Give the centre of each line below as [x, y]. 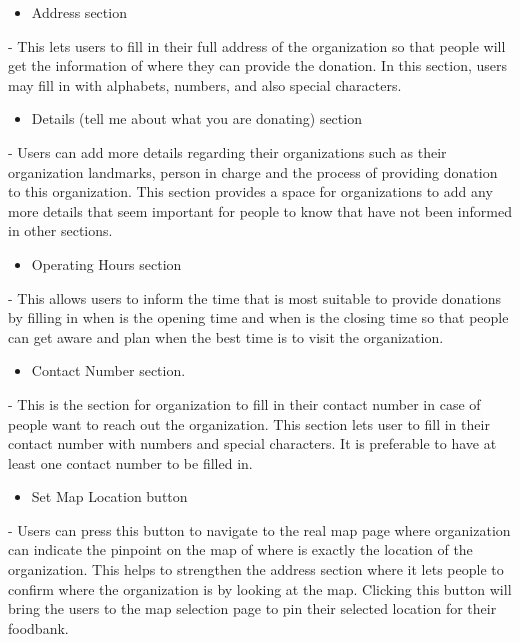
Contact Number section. [108, 370]
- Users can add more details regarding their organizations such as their [227, 151]
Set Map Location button [109, 496]
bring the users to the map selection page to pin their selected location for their [252, 608]
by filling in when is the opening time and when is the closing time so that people [258, 317]
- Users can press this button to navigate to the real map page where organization [259, 529]
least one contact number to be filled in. [130, 462]
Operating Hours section [106, 263]
